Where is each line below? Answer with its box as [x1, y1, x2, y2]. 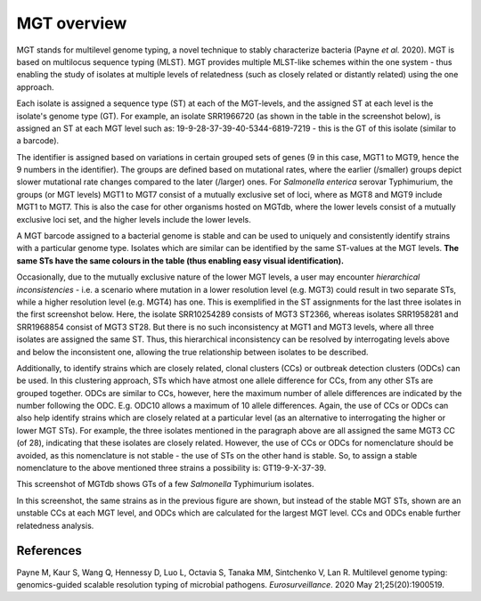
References [16, 543, 82, 558]
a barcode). [16, 135, 60, 146]
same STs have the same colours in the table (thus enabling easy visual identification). [16, 255, 345, 266]
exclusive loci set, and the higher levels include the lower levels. [16, 214, 251, 224]
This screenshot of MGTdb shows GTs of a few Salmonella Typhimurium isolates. [16, 479, 315, 490]
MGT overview [16, 13, 127, 33]
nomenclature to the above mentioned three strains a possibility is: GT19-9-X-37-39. [16, 463, 327, 474]
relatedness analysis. [16, 520, 94, 531]
